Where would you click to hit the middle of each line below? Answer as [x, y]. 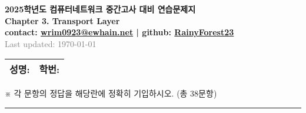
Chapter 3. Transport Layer [62, 20]
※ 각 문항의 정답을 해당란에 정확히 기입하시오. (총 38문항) [111, 93]
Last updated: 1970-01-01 [51, 43]
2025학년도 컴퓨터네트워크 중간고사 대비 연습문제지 [100, 9]
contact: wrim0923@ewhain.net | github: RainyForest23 [119, 32]
